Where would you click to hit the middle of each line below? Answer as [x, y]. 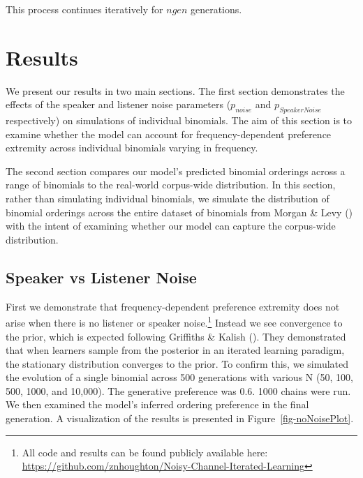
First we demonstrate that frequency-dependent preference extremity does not [173, 306]
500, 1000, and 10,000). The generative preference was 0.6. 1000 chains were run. [178, 390]
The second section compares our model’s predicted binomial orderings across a [176, 171]
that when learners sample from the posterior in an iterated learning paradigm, [175, 350]
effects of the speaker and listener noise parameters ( [118, 104]
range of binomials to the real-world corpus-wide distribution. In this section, [171, 185]
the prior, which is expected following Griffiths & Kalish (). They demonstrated [176, 336]
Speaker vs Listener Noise [101, 277]
